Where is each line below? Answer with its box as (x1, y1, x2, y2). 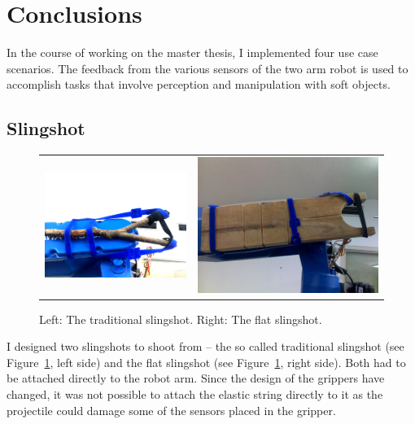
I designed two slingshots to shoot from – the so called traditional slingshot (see (7, 338, 404, 355)
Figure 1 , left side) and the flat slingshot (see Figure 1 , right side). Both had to (7, 353, 406, 370)
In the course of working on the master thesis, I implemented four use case (7, 44, 378, 61)
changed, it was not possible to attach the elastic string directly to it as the (7, 386, 383, 403)
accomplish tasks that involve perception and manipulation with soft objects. (7, 76, 391, 93)
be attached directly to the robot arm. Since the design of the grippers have (7, 369, 385, 387)
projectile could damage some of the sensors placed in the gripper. (7, 401, 336, 418)
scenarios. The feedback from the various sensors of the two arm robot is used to (7, 59, 408, 76)
